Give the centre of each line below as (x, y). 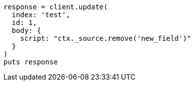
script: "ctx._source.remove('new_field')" (106, 38)
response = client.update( (56, 7)
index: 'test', (41, 15)
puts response (31, 62)
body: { (26, 30)
